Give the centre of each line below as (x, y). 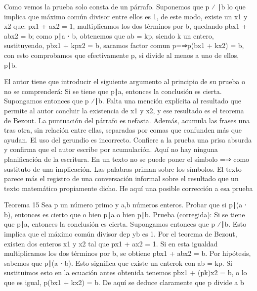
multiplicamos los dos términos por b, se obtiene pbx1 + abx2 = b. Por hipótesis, (128, 253)
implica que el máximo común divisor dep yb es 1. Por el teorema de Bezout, (121, 234)
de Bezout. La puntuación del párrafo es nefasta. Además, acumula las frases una (127, 120)
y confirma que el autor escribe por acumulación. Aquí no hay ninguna (111, 149)
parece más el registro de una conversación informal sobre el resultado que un (121, 178)
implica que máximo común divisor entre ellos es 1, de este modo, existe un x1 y (126, 16)
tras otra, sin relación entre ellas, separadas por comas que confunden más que (123, 130)
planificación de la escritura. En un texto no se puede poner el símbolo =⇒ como (127, 159)
